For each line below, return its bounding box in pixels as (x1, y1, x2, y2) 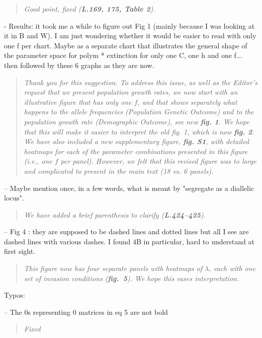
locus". (4, 192, 24, 203)
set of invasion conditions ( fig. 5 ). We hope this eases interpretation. (24, 273, 239, 283)
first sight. (4, 246, 36, 256)
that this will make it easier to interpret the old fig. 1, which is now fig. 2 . (24, 126, 254, 137)
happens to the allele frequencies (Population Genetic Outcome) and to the (24, 106, 254, 117)
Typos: (4, 290, 25, 300)
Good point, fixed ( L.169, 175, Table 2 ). (24, 4, 155, 14)
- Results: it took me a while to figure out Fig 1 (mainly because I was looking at (4, 20, 255, 31)
